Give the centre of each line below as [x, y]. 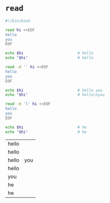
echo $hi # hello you [54, 90]
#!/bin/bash [18, 21]
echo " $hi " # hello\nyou [55, 95]
